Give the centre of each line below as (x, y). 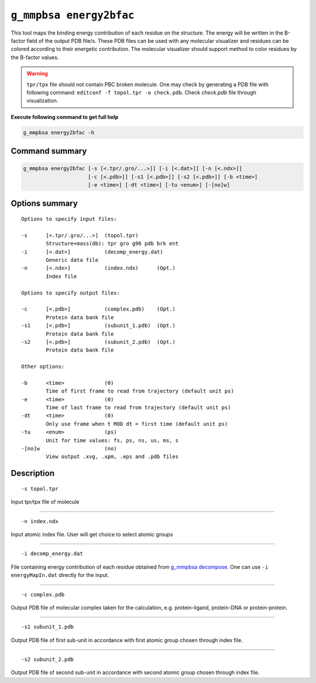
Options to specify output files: (71, 293)
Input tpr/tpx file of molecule (45, 502)
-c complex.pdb (43, 594)
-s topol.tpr (40, 489)
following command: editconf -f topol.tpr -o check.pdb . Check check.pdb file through (142, 92)
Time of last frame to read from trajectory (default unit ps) (138, 408)
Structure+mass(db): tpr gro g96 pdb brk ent (112, 244)
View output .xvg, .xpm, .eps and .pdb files (112, 457)
